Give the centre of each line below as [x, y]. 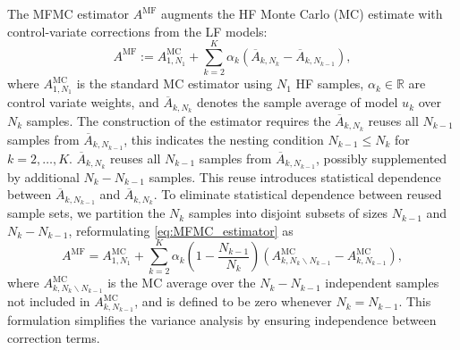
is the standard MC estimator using [175, 83]
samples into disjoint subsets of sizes [288, 213]
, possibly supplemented [382, 158]
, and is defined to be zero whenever [233, 301]
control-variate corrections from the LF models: [137, 31]
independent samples [382, 283]
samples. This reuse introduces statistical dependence [295, 176]
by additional [43, 176]
